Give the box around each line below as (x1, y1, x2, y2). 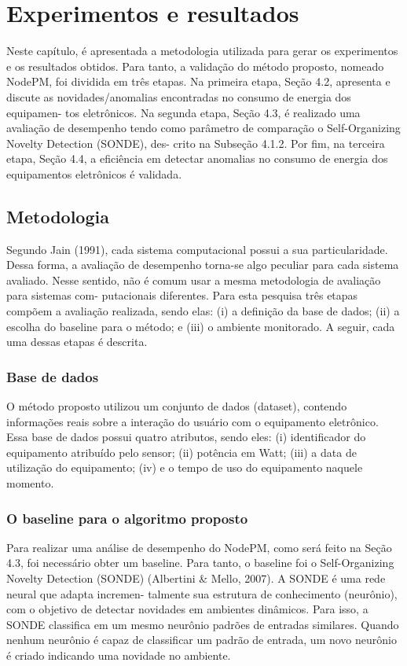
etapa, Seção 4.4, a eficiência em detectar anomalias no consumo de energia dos (6, 150, 388, 167)
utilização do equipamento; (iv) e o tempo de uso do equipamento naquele (6, 459, 363, 476)
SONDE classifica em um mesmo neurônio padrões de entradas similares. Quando (6, 616, 399, 632)
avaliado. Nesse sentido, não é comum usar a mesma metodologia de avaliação (6, 271, 381, 288)
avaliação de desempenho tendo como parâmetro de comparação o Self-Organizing (6, 120, 401, 136)
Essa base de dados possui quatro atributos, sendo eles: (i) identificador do (6, 429, 366, 445)
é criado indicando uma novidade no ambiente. (6, 646, 231, 663)
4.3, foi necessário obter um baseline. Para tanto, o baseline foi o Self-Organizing (6, 554, 394, 571)
